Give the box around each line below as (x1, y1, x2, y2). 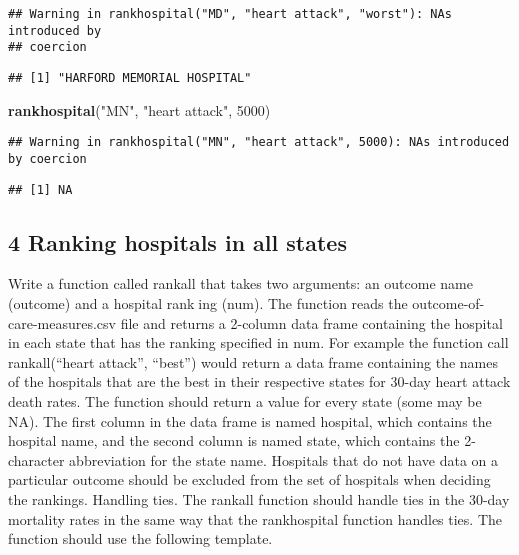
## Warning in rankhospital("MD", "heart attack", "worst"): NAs (8, 7, 452, 21)
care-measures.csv (8, 312, 116, 333)
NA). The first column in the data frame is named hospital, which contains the (8, 410, 492, 431)
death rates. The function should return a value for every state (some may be (8, 390, 482, 411)
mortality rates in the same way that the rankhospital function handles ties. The (8, 508, 503, 529)
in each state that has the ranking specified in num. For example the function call (8, 332, 509, 353)
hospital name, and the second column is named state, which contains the (8, 430, 460, 451)
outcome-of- (412, 292, 485, 313)
